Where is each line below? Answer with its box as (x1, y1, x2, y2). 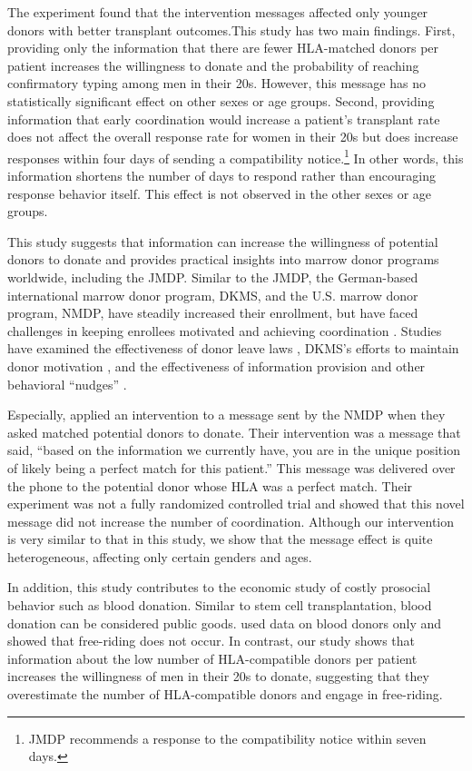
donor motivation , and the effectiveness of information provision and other (7, 356, 426, 375)
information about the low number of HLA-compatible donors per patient (7, 648, 418, 667)
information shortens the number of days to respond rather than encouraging (7, 166, 436, 184)
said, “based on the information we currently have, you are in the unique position (7, 440, 460, 460)
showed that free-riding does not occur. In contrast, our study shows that (7, 631, 416, 650)
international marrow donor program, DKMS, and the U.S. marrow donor (7, 285, 418, 304)
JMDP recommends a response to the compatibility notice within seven (28, 728, 427, 747)
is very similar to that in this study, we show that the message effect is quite (7, 529, 433, 549)
